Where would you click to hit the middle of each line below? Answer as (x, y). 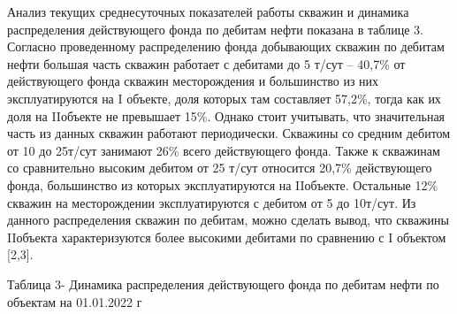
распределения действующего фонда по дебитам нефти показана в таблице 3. (215, 29)
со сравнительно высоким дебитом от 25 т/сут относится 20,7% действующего (220, 168)
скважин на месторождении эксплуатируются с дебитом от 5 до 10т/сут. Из (212, 202)
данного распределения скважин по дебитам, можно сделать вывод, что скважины (228, 220)
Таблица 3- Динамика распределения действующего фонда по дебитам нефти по (223, 283)
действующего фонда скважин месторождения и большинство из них (193, 81)
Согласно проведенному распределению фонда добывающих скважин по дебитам (226, 46)
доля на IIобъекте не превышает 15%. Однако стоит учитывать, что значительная (226, 115)
